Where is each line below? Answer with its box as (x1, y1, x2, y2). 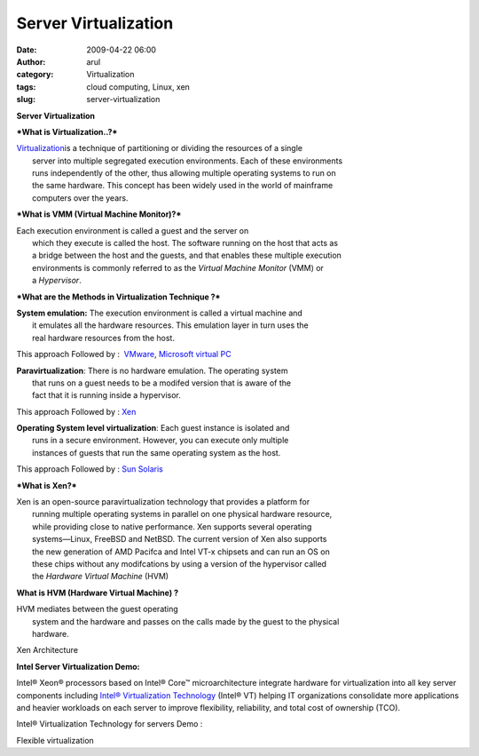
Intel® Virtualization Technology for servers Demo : (16, 719, 203, 729)
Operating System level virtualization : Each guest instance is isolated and (16, 423, 290, 434)
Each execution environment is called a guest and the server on (16, 225, 249, 235)
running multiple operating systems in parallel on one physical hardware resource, (32, 509, 333, 520)
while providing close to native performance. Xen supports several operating (32, 521, 312, 532)
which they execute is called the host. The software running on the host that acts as (32, 238, 339, 249)
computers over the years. (32, 192, 129, 203)
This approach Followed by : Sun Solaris (16, 464, 163, 474)
